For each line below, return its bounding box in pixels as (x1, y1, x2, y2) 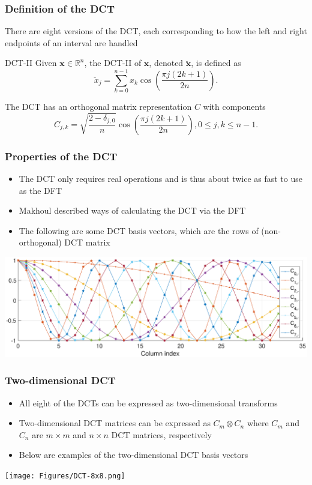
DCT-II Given (5, 56, 57, 69)
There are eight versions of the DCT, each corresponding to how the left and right (5, 25, 307, 37)
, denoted (149, 56, 184, 69)
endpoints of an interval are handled (5, 36, 138, 49)
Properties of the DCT (5, 148, 118, 163)
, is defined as (191, 56, 241, 69)
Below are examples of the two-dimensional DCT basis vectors (19, 448, 248, 461)
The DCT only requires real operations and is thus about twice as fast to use (19, 172, 302, 184)
